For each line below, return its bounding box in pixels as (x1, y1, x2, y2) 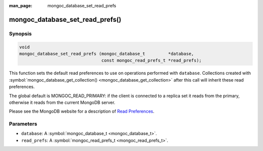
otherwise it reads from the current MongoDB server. (9, 100, 115, 105)
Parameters (9, 120, 38, 127)
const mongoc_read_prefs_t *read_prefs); (101, 58, 202, 63)
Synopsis (9, 30, 32, 37)
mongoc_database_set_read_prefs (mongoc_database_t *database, (19, 51, 194, 56)
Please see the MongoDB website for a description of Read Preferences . (9, 108, 154, 114)
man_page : (9, 3, 33, 8)
